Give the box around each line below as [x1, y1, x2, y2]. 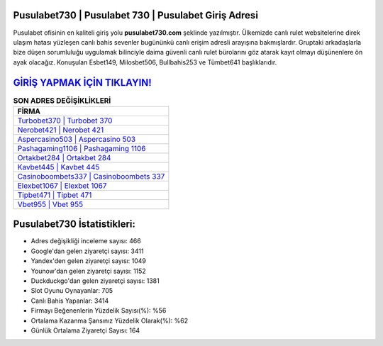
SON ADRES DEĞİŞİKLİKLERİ [13, 96, 111, 106]
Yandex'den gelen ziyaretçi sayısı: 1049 [30, 257, 147, 265]
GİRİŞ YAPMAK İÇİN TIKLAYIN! [13, 77, 152, 89]
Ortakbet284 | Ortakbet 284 [17, 152, 111, 162]
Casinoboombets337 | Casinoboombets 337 [17, 171, 165, 181]
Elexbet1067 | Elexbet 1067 [17, 181, 107, 191]
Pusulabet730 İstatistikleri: [13, 218, 136, 230]
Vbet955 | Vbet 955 [17, 199, 84, 209]
